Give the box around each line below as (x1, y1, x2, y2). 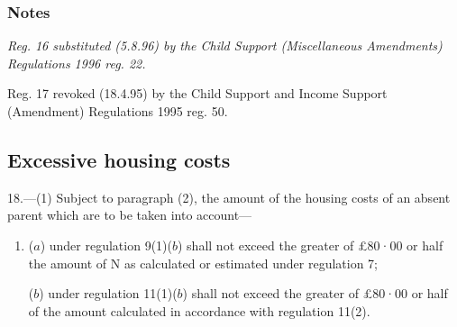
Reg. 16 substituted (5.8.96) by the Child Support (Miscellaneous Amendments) (7, 36, 443, 55)
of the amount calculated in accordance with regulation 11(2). (28, 301, 370, 320)
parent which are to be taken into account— (7, 205, 252, 224)
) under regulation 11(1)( (39, 284, 178, 303)
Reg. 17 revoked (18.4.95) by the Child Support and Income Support (7, 84, 388, 103)
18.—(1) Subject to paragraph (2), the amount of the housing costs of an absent (7, 187, 451, 206)
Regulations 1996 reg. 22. (7, 53, 146, 72)
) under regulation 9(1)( (40, 235, 172, 254)
